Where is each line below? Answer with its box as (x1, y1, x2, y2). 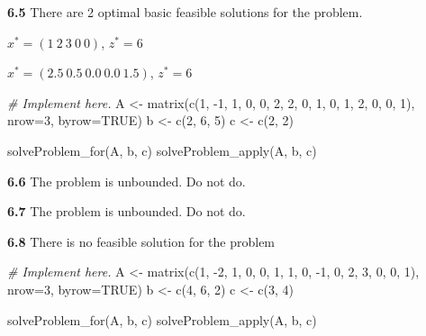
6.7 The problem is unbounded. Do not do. (7, 202, 246, 221)
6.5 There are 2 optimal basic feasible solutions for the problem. (7, 3, 363, 21)
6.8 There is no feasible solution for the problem (7, 232, 276, 250)
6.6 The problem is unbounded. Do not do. (7, 171, 246, 190)
